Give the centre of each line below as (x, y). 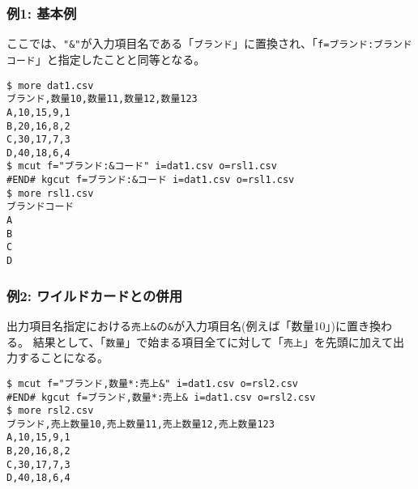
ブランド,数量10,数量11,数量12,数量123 (102, 99)
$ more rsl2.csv (50, 411)
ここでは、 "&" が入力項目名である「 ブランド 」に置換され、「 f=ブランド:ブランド (209, 43)
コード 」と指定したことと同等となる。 (106, 59)
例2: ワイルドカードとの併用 (95, 295)
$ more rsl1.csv (50, 193)
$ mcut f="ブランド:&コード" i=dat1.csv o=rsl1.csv (142, 166)
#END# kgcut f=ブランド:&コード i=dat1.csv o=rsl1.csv (151, 180)
